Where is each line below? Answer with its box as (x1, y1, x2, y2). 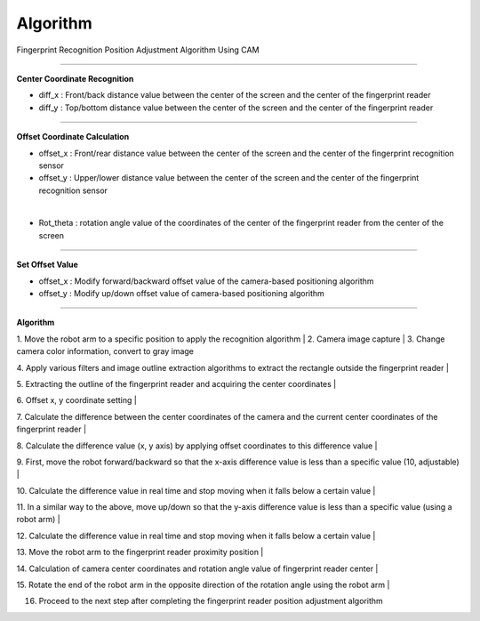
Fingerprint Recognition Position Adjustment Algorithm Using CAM (16, 44, 260, 55)
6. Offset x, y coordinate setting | (16, 395, 137, 406)
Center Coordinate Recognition (16, 73, 134, 84)
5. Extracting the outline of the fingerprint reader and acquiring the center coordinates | (16, 378, 337, 389)
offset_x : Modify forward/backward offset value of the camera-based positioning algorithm (38, 276, 374, 286)
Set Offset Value (16, 259, 79, 270)
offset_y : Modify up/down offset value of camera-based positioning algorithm (38, 288, 324, 299)
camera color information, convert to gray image (16, 346, 195, 357)
